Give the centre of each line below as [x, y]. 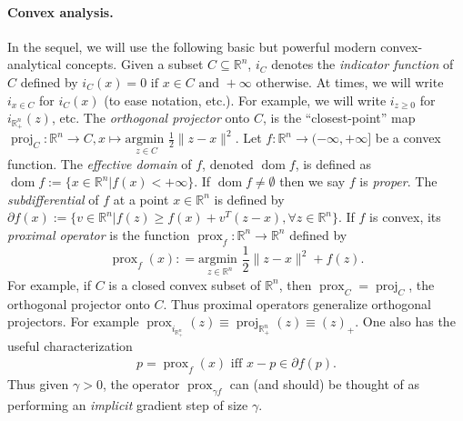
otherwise [282, 83]
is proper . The [398, 181]
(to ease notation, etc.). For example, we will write [245, 100]
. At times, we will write [376, 81]
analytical [35, 64]
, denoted [228, 163]
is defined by [249, 199]
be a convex [408, 138]
